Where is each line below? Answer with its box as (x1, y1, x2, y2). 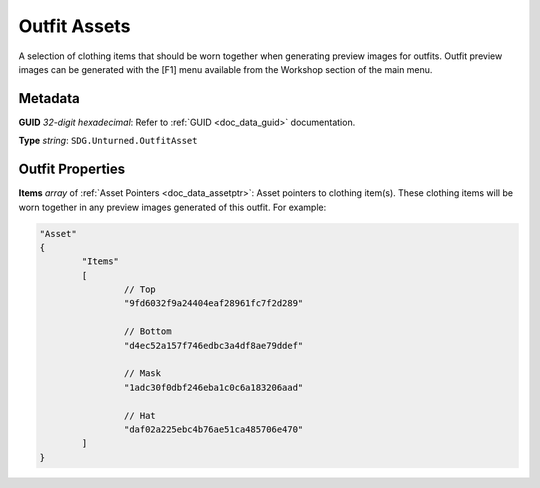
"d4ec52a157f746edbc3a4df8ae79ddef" (123, 340, 304, 351)
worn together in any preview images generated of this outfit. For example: (18, 201, 327, 213)
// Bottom (123, 326, 172, 337)
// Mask (123, 368, 162, 379)
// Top (123, 284, 157, 295)
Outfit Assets (18, 15, 131, 37)
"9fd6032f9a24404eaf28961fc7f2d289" (123, 298, 304, 309)
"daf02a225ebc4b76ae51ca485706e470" (123, 423, 304, 435)
